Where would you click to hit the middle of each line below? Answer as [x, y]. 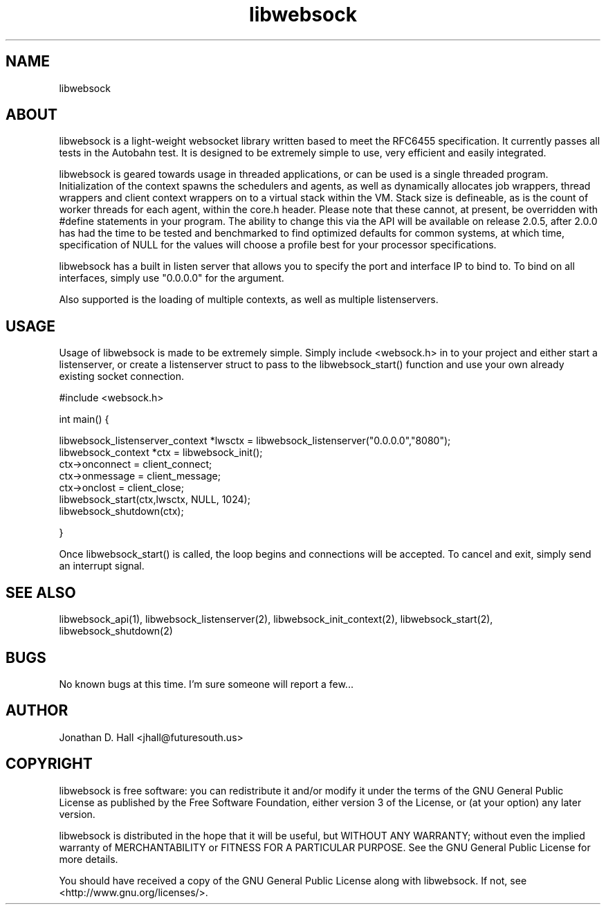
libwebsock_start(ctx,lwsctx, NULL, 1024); [155, 500]
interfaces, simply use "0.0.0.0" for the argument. [172, 278]
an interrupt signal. [102, 566]
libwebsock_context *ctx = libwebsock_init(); [161, 453]
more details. [89, 859]
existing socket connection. [122, 376]
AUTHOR [37, 711]
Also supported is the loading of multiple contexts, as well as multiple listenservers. [249, 300]
